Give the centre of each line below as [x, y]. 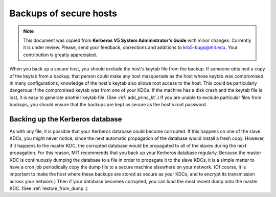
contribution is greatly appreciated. [60, 55]
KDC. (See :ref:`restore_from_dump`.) [49, 188]
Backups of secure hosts [63, 13]
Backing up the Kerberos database [66, 119]
